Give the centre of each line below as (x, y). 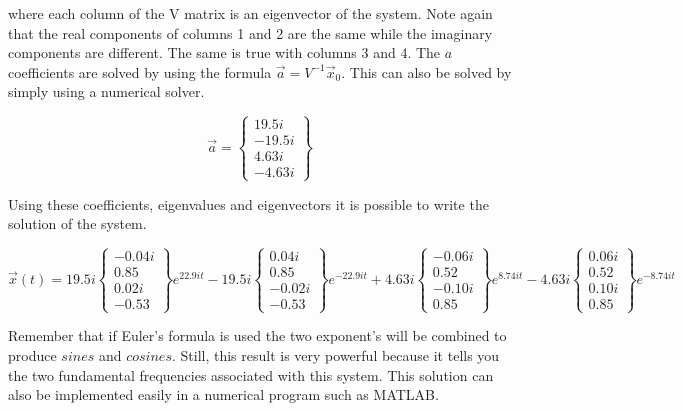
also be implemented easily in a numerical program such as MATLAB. (223, 394)
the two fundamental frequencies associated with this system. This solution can (251, 374)
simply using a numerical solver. (106, 91)
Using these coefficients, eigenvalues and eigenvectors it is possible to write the (248, 203)
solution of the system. (77, 223)
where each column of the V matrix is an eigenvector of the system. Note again (250, 13)
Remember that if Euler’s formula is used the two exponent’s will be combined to (257, 335)
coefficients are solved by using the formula (140, 71)
